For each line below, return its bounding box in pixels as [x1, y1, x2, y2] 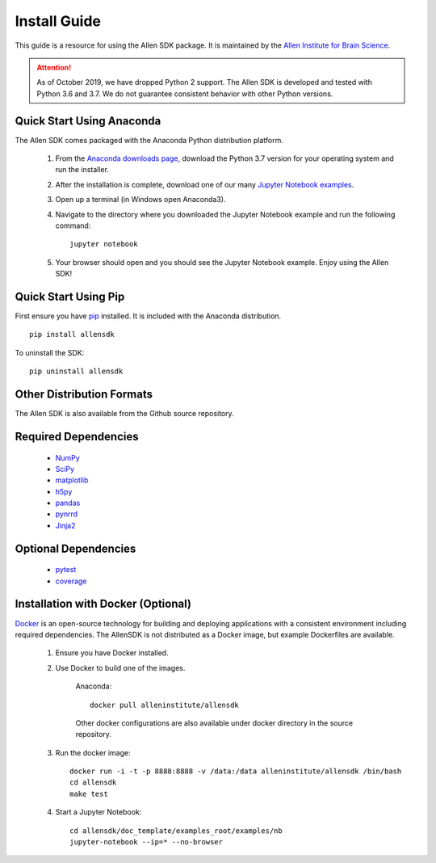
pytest [55, 565, 77, 575]
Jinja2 [55, 520, 76, 530]
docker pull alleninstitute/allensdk [90, 700, 240, 709]
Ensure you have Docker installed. [55, 648, 169, 658]
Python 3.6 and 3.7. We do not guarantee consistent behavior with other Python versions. [36, 89, 333, 99]
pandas [55, 498, 81, 508]
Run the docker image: [55, 747, 131, 757]
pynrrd [55, 509, 78, 519]
